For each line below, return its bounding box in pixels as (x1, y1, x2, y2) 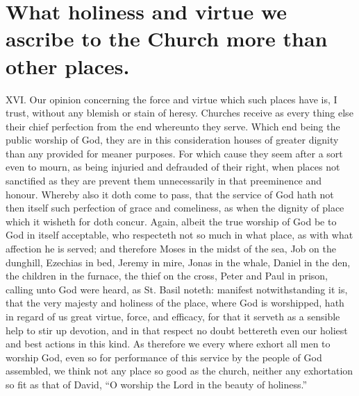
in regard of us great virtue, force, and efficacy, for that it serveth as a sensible (6, 309, 340, 323)
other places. (6, 51, 130, 80)
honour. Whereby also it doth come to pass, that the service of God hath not (6, 187, 334, 201)
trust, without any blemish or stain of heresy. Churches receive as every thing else (6, 105, 353, 120)
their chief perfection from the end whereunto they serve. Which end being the (6, 119, 340, 133)
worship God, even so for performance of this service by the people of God (6, 350, 322, 364)
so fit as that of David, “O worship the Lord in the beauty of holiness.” (6, 377, 308, 391)
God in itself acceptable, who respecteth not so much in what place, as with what (6, 227, 353, 242)
